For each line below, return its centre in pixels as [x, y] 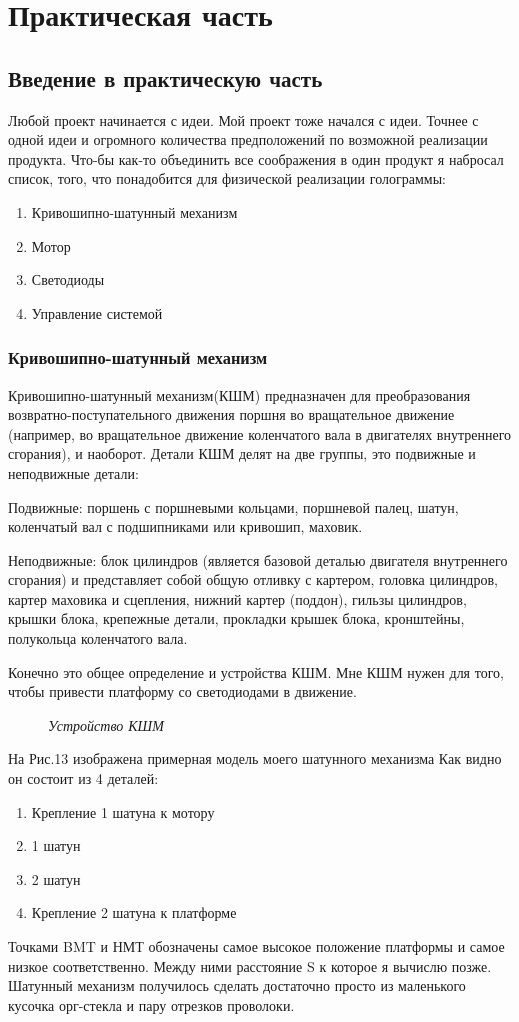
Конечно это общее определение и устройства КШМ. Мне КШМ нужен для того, [256, 671]
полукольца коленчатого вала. [98, 638]
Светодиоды [68, 279]
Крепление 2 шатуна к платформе [134, 912]
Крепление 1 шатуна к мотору [123, 811]
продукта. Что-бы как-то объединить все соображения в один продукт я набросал [256, 158]
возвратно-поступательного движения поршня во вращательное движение [231, 414]
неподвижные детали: [73, 472]
